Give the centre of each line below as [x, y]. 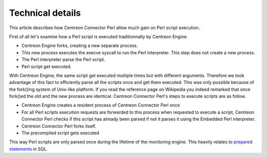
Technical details [45, 13]
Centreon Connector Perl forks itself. [59, 126]
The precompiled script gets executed [60, 133]
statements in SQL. [28, 149]
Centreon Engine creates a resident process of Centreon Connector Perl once [101, 105]
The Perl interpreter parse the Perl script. [64, 60]
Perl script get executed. [46, 66]
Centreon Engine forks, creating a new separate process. [80, 46]
